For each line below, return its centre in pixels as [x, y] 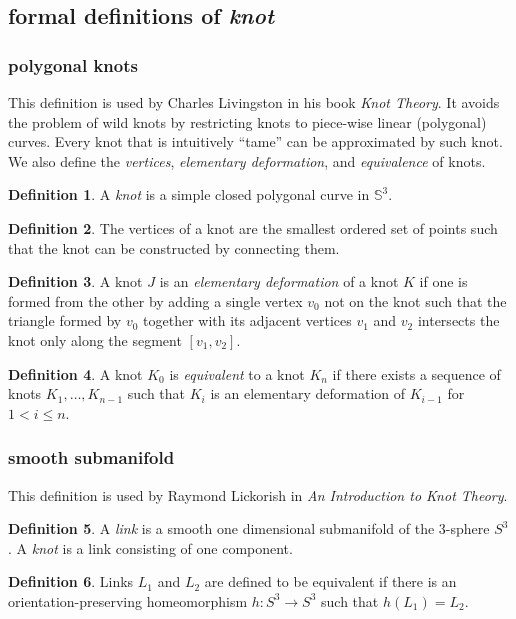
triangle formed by [65, 320]
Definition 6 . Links [71, 581]
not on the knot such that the [415, 300]
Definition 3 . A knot [75, 281]
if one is [443, 281]
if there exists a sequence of [416, 373]
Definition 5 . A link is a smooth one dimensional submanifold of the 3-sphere [249, 528]
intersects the [458, 320]
